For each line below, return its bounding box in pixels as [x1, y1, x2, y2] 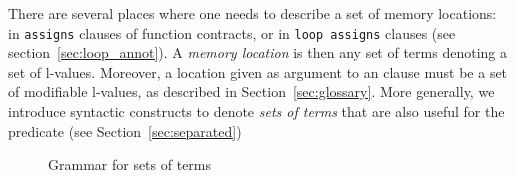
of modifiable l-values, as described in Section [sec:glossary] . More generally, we [8, 81, 495, 102]
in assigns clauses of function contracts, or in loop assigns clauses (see [8, 22, 456, 43]
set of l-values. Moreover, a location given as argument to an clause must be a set [8, 61, 508, 82]
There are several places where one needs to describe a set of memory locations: [8, 3, 497, 23]
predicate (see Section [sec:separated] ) [8, 120, 242, 141]
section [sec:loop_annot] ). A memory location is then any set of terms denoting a [8, 42, 507, 63]
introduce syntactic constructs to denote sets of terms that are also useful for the [8, 101, 505, 122]
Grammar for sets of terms [48, 154, 212, 175]
